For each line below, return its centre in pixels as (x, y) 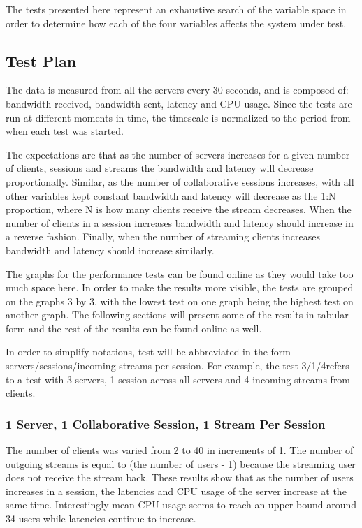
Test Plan (41, 60)
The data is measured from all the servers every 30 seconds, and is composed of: (177, 90)
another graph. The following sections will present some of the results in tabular (177, 315)
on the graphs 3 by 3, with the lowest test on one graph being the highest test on (180, 301)
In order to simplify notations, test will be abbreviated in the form (148, 352)
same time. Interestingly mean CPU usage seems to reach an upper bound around (181, 505)
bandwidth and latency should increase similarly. (110, 250)
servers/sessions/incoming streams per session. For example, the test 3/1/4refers (178, 366)
